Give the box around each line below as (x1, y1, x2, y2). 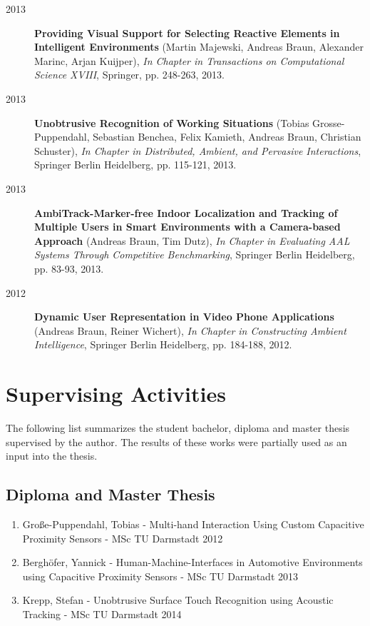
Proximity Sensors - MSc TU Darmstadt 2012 (22, 530, 223, 545)
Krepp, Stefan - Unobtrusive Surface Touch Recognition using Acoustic (22, 592, 334, 607)
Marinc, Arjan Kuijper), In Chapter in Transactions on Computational (34, 53, 344, 68)
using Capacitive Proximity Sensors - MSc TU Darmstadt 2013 (22, 568, 298, 583)
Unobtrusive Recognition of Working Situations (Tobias (34, 115, 309, 130)
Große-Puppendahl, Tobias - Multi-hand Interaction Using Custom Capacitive (22, 516, 364, 531)
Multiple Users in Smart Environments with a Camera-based (34, 219, 341, 234)
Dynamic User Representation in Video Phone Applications (34, 309, 334, 324)
